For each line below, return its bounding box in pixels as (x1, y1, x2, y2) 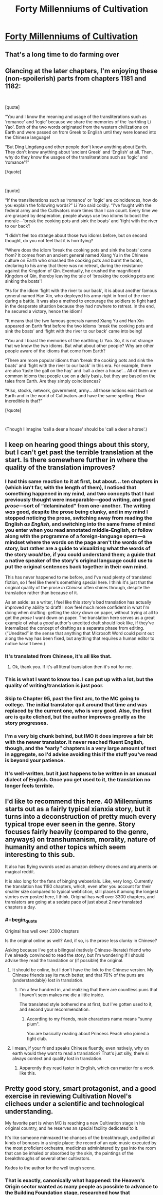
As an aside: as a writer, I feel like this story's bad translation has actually (5, 599, 152, 605)
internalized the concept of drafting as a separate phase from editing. (5, 625, 145, 631)
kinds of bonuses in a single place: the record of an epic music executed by (5, 1140, 157, 1146)
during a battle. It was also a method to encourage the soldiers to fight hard (5, 298, 157, 304)
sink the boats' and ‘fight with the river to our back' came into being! (5, 328, 143, 334)
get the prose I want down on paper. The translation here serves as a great (5, 615, 155, 621)
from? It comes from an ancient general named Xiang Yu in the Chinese (5, 252, 148, 258)
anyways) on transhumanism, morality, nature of (5, 835, 156, 844)
